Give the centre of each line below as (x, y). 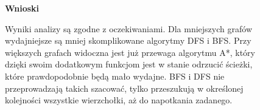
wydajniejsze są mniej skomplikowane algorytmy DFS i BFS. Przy (128, 40)
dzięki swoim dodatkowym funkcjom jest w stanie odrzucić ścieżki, (129, 64)
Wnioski (22, 8)
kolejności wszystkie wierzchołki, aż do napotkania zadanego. (119, 100)
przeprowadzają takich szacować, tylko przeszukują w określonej (124, 88)
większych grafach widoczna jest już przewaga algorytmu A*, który (130, 52)
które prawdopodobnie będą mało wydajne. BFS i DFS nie (115, 76)
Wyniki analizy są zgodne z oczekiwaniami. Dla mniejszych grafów (128, 28)
